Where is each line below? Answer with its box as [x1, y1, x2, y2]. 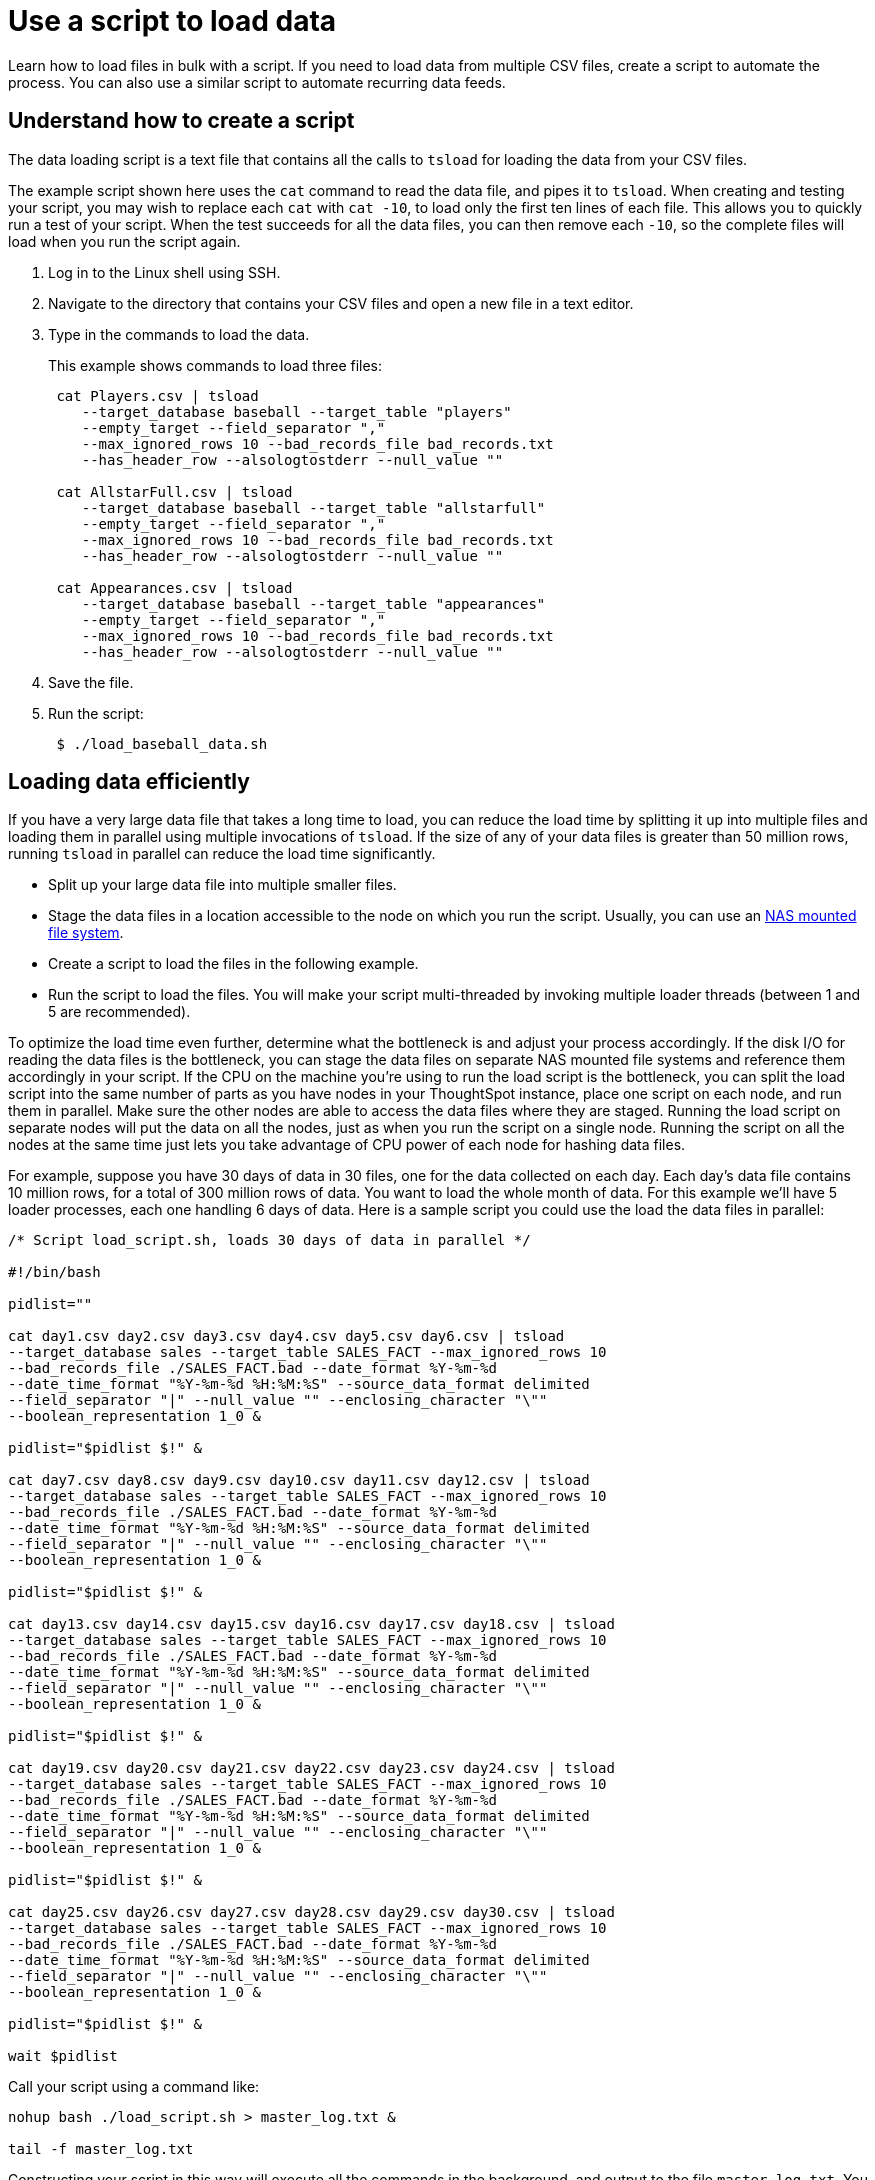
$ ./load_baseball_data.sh [56, 735, 268, 752]
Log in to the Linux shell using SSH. [48, 263, 281, 281]
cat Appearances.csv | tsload [56, 579, 293, 596]
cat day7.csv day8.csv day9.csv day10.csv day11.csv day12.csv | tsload [8, 1472, 590, 1489]
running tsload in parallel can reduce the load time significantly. [8, 845, 436, 863]
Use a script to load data [8, 4, 337, 38]
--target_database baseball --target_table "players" [81, 403, 512, 420]
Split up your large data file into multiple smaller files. [48, 876, 397, 894]
